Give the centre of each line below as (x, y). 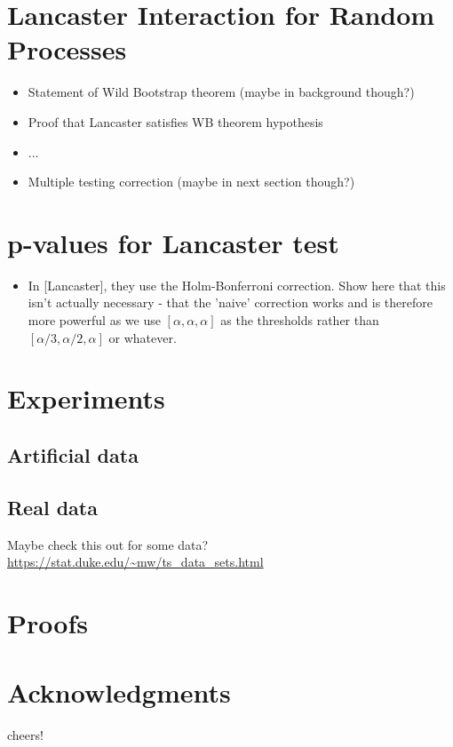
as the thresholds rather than (300, 320)
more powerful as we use (94, 320)
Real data (52, 507)
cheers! (25, 735)
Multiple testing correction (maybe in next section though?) (191, 182)
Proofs (48, 622)
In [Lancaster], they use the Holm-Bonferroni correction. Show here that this (237, 285)
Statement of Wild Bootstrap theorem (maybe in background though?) (221, 92)
